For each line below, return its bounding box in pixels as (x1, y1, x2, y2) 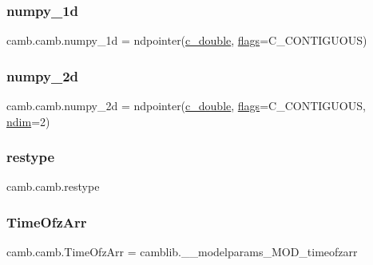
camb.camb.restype (6, 178, 100, 195)
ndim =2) (6, 113, 50, 129)
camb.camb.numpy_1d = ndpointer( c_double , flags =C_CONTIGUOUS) (6, 32, 367, 49)
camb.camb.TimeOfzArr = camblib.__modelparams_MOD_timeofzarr (6, 243, 358, 260)
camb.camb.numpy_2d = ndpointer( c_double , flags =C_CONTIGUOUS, (6, 97, 366, 114)
